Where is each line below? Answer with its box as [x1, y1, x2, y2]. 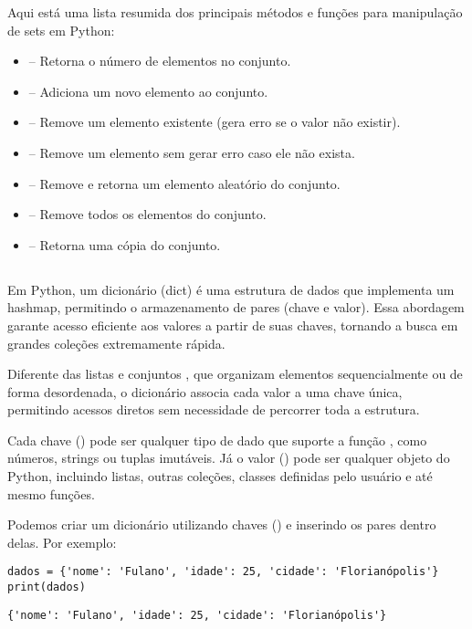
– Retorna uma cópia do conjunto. [28, 235, 221, 254]
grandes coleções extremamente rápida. [7, 333, 226, 352]
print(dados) [7, 581, 86, 594]
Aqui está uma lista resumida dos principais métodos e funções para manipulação [7, 3, 463, 21]
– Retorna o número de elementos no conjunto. [28, 51, 291, 70]
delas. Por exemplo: [7, 532, 117, 551]
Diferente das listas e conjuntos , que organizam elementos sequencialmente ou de [7, 364, 463, 383]
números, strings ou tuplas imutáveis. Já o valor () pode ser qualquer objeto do [7, 448, 450, 467]
